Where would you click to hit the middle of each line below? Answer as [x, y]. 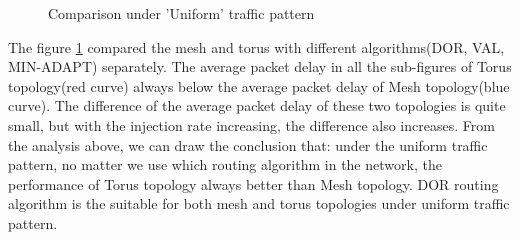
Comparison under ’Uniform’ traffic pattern [181, 13]
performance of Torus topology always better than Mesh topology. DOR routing [253, 183]
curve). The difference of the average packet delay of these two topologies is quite [257, 105]
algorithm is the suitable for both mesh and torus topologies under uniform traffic [259, 203]
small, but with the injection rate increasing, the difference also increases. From [251, 124]
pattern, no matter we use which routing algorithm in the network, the [225, 164]
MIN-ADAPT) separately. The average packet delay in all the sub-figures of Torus [260, 66]
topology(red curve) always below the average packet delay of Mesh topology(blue [259, 85]
